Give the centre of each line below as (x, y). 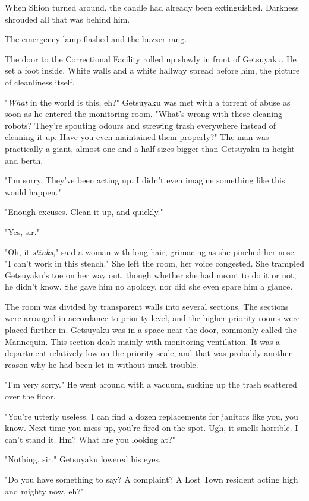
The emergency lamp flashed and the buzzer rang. (96, 39)
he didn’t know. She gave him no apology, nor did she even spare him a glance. (149, 286)
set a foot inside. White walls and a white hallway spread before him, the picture (152, 70)
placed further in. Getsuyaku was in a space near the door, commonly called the (151, 330)
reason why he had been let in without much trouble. (102, 364)
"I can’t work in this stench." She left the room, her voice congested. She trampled (154, 263)
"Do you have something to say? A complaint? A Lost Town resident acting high (152, 479)
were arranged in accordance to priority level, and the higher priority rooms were (152, 318)
